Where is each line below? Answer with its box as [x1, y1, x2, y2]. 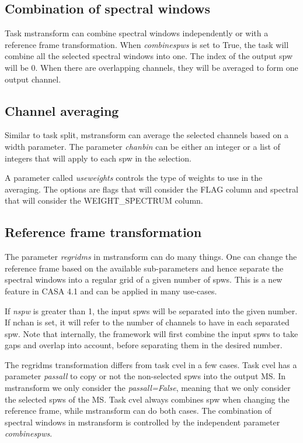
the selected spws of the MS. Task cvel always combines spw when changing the [5, 393, 290, 405]
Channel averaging [5, 101, 119, 119]
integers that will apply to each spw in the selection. [5, 152, 191, 164]
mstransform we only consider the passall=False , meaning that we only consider [5, 382, 291, 394]
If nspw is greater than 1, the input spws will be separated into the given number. [5, 304, 298, 317]
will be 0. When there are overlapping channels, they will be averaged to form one [5, 61, 298, 73]
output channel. [5, 73, 61, 85]
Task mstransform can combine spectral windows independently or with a [5, 27, 269, 39]
